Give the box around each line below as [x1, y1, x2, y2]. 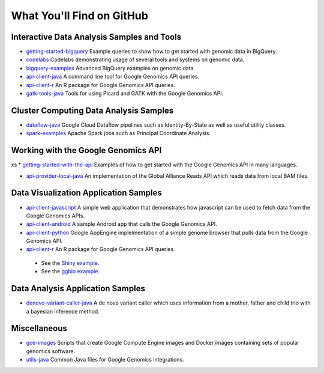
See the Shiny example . [41, 259, 100, 267]
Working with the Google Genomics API [11, 145, 162, 156]
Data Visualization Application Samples [11, 188, 162, 198]
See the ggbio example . [41, 268, 100, 275]
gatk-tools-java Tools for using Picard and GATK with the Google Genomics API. [26, 90, 224, 97]
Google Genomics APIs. [26, 212, 85, 219]
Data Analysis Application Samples [11, 284, 145, 294]
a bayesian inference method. [26, 308, 100, 315]
